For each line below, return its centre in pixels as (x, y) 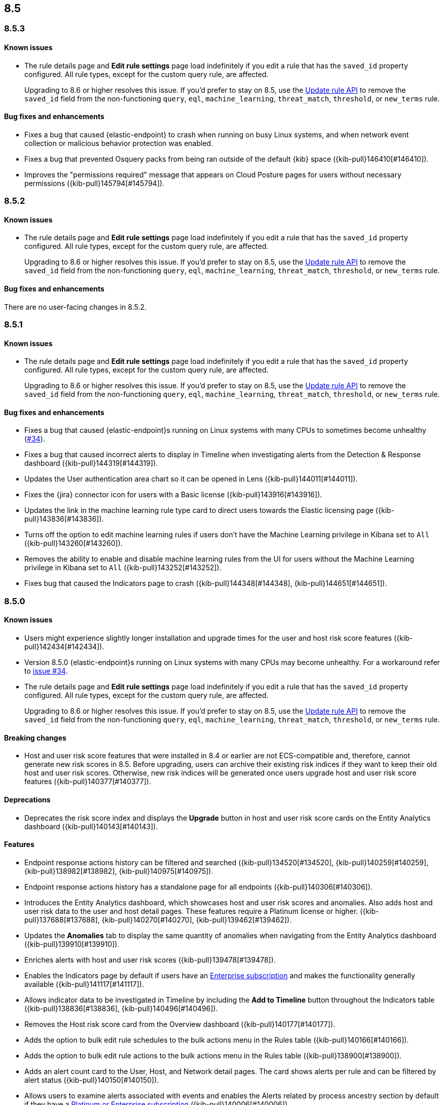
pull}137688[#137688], (62, 919)
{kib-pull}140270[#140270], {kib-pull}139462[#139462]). (197, 919)
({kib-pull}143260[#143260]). (73, 543)
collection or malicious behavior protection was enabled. (119, 143)
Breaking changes (35, 738)
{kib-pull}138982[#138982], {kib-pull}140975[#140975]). (119, 871)
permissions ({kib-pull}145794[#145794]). (95, 183)
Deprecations (27, 799)
